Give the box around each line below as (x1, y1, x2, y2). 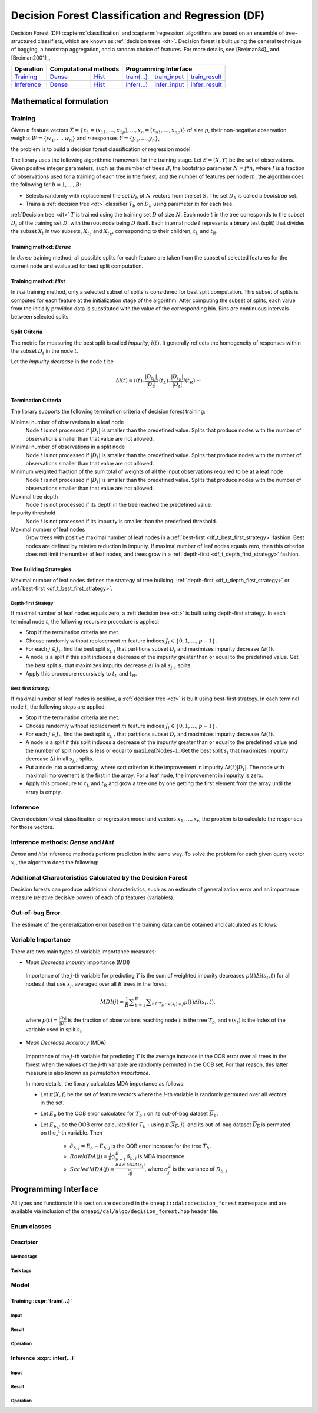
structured (11, 37, 37, 44)
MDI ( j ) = (100, 998, 124, 1005)
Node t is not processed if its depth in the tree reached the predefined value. (25, 501, 213, 508)
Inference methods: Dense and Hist (11, 838, 114, 847)
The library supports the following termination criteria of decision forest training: (11, 408, 206, 415)
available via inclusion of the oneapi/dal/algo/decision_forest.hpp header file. (11, 1208, 219, 1215)
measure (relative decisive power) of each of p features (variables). (11, 894, 175, 901)
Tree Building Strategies (11, 566, 72, 573)
